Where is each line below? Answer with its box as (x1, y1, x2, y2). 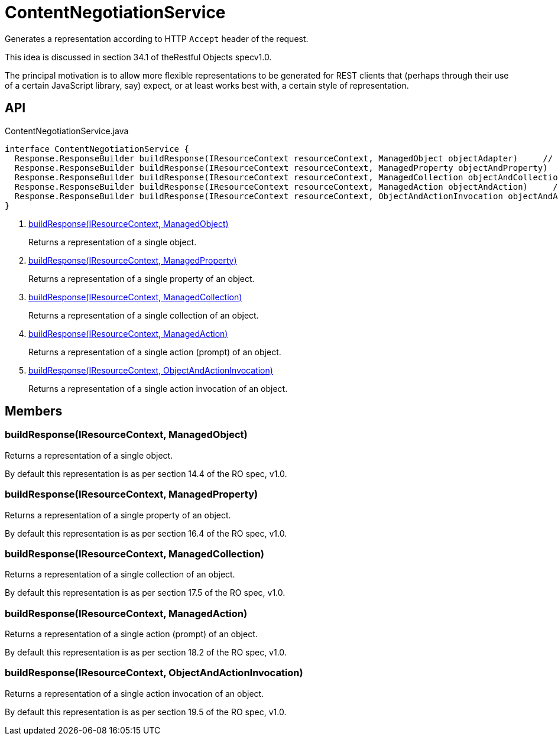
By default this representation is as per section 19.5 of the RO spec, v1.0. (5, 706, 287, 717)
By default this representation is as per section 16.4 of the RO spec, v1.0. (5, 528, 287, 538)
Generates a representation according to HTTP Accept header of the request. (5, 33, 309, 44)
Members (5, 404, 63, 419)
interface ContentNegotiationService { (5, 144, 189, 154)
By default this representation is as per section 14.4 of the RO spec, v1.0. (5, 468, 287, 479)
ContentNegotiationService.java (5, 125, 129, 136)
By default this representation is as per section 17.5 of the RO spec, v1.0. (5, 588, 286, 598)
